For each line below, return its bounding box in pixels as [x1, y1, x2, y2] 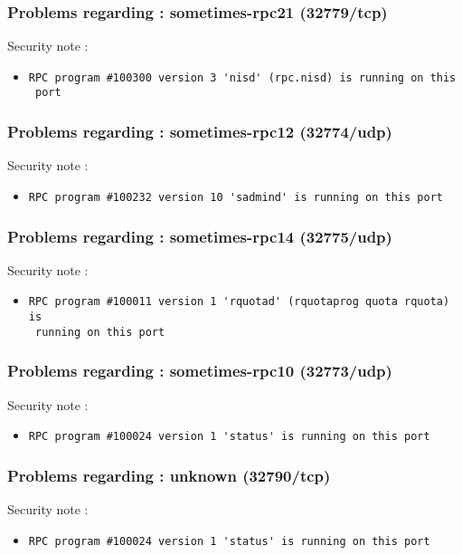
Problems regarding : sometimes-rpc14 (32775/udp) [7, 225, 392, 247]
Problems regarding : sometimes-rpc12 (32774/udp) [7, 120, 392, 143]
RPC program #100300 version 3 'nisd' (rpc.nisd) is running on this [28, 71, 457, 84]
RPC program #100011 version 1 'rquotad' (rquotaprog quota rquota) [28, 295, 450, 309]
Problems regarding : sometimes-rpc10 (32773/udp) [7, 359, 392, 382]
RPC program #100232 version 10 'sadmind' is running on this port [28, 190, 443, 204]
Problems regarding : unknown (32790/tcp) [7, 464, 331, 486]
